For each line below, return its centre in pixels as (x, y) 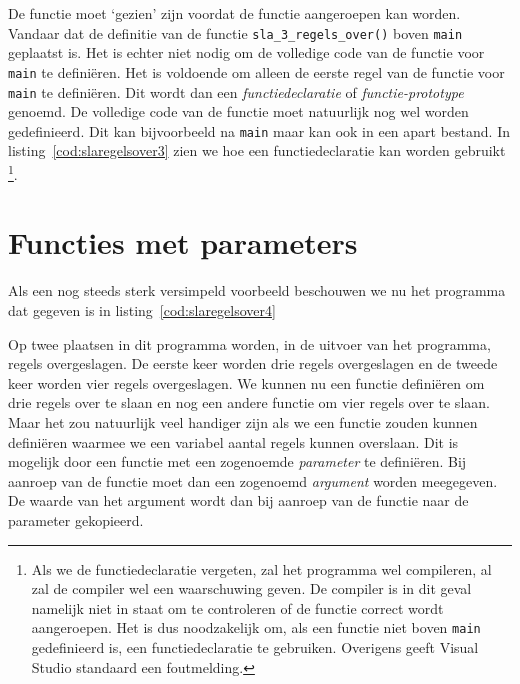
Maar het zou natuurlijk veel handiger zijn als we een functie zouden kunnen (243, 421)
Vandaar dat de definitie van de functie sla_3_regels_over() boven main (235, 32)
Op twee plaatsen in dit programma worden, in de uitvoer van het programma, (249, 343)
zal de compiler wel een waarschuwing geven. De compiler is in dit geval (251, 588)
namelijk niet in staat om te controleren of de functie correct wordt (237, 607)
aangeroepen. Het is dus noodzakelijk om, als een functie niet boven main (256, 627)
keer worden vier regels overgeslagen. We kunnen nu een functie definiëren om (246, 382)
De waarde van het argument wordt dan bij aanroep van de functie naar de (238, 500)
